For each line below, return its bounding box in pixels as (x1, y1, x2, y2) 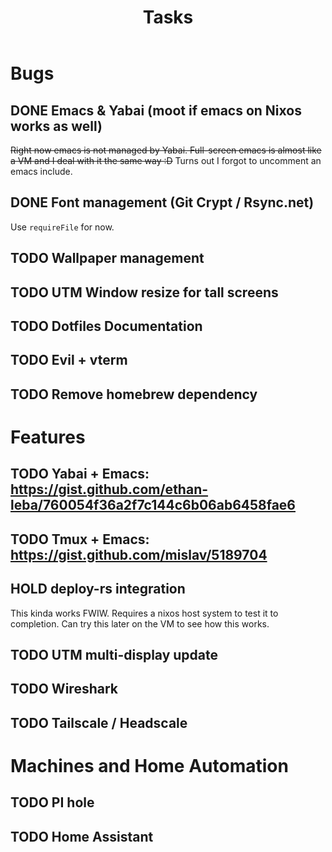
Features (10, 426, 86, 448)
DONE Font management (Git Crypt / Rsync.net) (10, 194, 315, 211)
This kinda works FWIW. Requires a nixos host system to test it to (10, 607, 279, 619)
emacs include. (10, 166, 73, 177)
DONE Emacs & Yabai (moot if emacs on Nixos (10, 102, 302, 119)
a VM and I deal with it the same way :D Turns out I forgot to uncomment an (10, 155, 322, 166)
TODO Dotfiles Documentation (10, 317, 203, 335)
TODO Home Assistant (10, 828, 154, 845)
